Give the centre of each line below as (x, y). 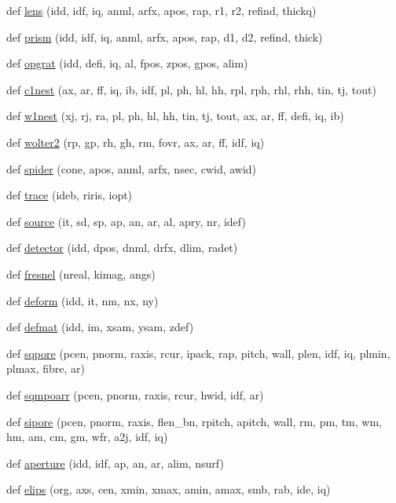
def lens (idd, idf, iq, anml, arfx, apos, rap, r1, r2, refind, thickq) (161, 10)
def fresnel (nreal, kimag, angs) (81, 273)
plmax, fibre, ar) (46, 368)
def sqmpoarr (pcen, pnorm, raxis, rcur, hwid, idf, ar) (135, 394)
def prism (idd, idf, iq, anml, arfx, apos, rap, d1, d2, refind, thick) (165, 36)
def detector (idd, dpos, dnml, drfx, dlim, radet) (122, 248)
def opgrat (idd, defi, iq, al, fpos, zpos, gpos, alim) (127, 63)
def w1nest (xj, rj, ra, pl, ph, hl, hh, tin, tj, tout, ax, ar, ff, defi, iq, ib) (175, 116)
